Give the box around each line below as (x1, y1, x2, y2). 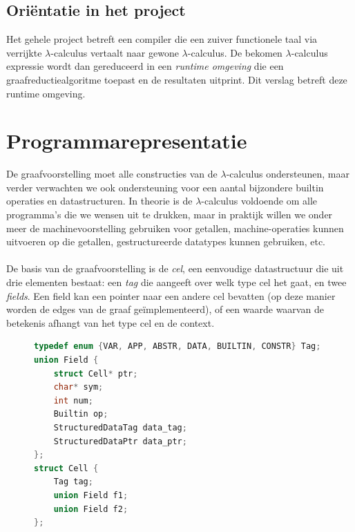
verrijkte (6, 45, 42, 59)
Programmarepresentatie (6, 126, 247, 155)
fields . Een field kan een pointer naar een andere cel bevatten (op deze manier (6, 288, 336, 303)
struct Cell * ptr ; (53, 368, 138, 379)
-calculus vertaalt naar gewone (50, 45, 179, 59)
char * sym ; (53, 382, 104, 392)
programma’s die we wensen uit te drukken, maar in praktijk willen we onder (6, 207, 333, 222)
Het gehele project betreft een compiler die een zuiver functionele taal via (6, 32, 318, 46)
